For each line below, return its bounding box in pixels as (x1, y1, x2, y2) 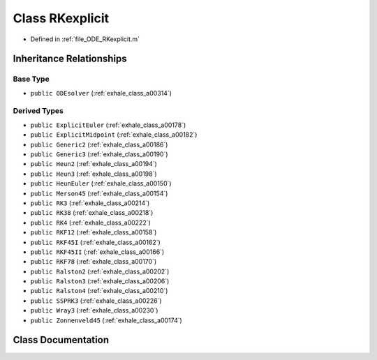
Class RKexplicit (13, 10, 110, 26)
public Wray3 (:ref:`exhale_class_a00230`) (30, 306, 158, 315)
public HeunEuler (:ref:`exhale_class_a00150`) (30, 179, 172, 188)
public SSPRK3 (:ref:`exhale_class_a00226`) (30, 297, 162, 305)
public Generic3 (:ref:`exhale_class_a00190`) (30, 150, 168, 158)
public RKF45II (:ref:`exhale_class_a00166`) (30, 248, 165, 256)
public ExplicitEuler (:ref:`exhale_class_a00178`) (30, 121, 186, 129)
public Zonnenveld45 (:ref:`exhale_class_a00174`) (30, 316, 183, 324)
